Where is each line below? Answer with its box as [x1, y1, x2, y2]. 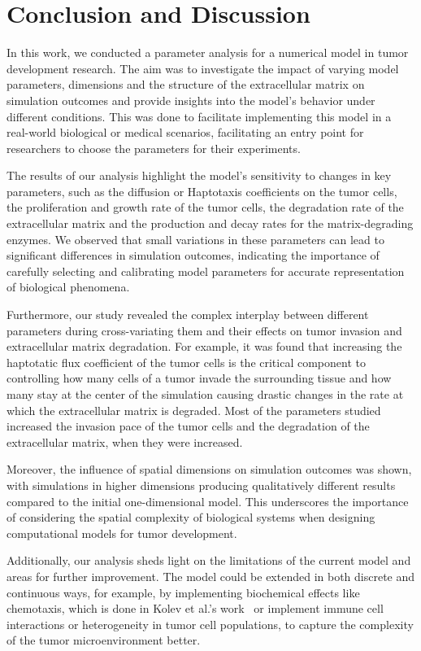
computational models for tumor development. [7, 524, 237, 541]
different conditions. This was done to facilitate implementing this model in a [7, 107, 392, 125]
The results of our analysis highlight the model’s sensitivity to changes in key [7, 167, 392, 184]
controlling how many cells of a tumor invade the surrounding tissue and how [7, 369, 392, 387]
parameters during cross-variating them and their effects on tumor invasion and [7, 321, 402, 339]
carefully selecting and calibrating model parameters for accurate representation [7, 262, 405, 279]
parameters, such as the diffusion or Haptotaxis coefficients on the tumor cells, [7, 182, 397, 199]
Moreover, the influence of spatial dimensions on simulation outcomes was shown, [7, 461, 412, 478]
